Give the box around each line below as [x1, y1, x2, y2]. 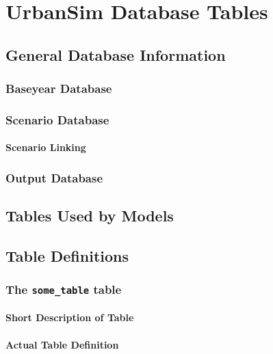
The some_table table [5, 281, 122, 298]
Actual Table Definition [5, 337, 119, 351]
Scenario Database [5, 111, 109, 128]
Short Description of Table [5, 310, 134, 325]
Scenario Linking [5, 140, 86, 154]
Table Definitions [5, 245, 129, 267]
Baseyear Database [5, 80, 112, 97]
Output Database [5, 169, 103, 186]
